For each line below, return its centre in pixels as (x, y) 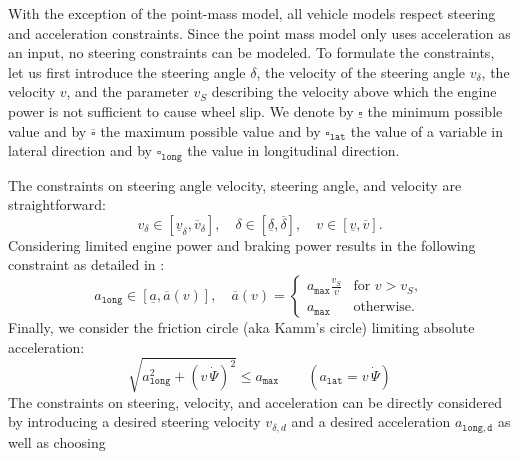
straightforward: (57, 204)
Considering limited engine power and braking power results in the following (242, 244)
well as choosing (57, 441)
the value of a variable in (426, 130)
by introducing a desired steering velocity (134, 421)
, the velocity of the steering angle (360, 71)
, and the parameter (127, 91)
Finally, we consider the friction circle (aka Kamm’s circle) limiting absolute (241, 326)
